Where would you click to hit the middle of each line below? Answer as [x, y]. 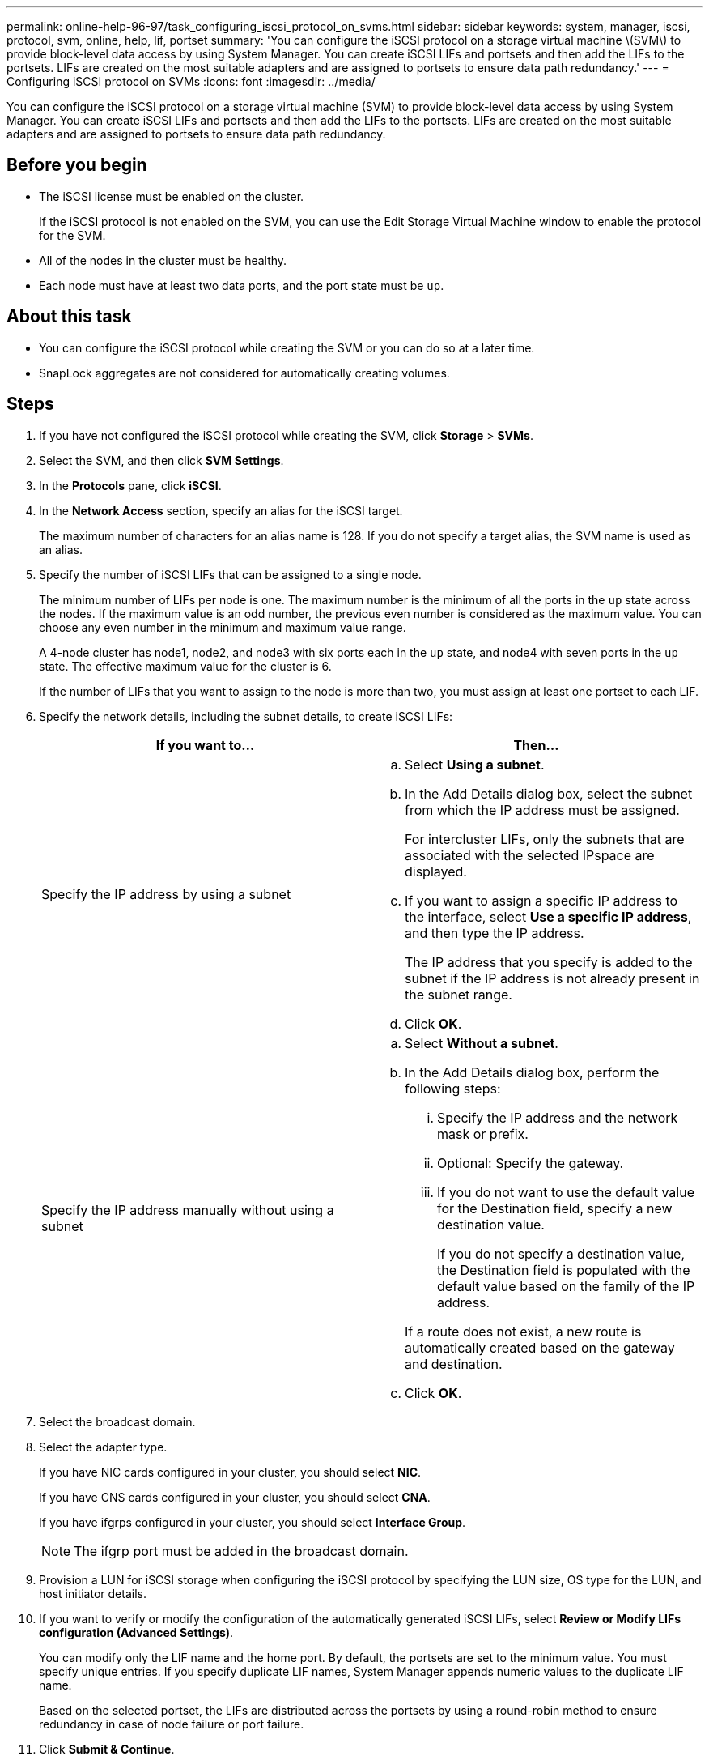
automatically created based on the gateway [540, 1347]
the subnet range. [459, 994]
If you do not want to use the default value [566, 1192]
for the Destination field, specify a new [555, 1208]
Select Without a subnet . [482, 1043]
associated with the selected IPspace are [530, 855]
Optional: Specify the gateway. [531, 1163]
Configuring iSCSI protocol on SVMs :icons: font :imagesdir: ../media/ [191, 81]
